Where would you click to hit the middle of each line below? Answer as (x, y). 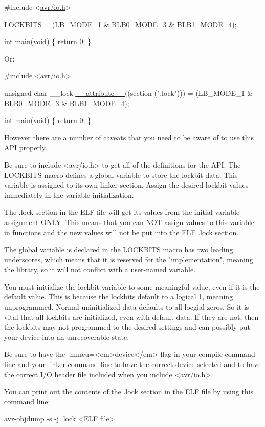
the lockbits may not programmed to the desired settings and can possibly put (127, 327)
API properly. (26, 147)
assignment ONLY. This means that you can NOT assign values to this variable (129, 222)
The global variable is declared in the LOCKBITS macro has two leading (119, 249)
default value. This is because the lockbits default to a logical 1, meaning (119, 297)
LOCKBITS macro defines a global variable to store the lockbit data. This (121, 175)
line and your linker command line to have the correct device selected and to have (132, 364)
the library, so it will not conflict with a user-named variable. (100, 269)
